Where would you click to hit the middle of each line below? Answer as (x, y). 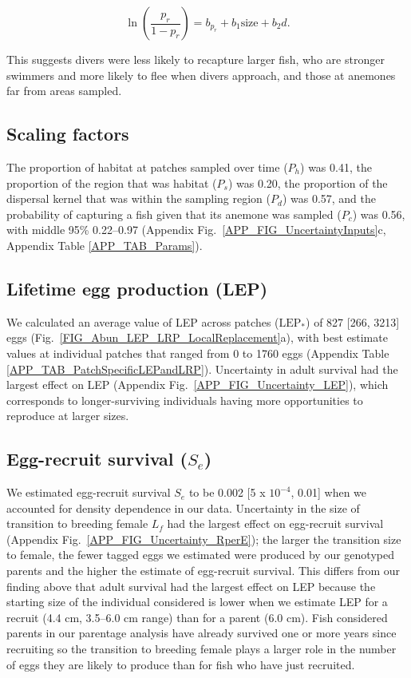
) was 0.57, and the (329, 198)
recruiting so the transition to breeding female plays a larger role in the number (202, 649)
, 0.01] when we (329, 492)
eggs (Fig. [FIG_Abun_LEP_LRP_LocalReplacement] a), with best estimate (197, 337)
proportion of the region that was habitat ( (112, 182)
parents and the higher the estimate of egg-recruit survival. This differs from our (204, 571)
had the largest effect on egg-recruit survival (275, 523)
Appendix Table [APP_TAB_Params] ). (105, 245)
